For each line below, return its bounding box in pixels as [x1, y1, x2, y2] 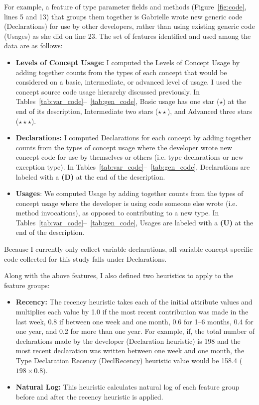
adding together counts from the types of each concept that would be [15, 67, 227, 77]
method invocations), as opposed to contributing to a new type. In [15, 207, 219, 218]
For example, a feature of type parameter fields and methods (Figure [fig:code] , [4, 1, 247, 11]
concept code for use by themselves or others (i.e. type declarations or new [15, 152, 244, 162]
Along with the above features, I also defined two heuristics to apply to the [4, 270, 234, 281]
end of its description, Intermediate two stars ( [15, 105, 158, 116]
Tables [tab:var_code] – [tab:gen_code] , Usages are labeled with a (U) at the [15, 217, 254, 227]
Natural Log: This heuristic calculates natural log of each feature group [15, 382, 240, 392]
